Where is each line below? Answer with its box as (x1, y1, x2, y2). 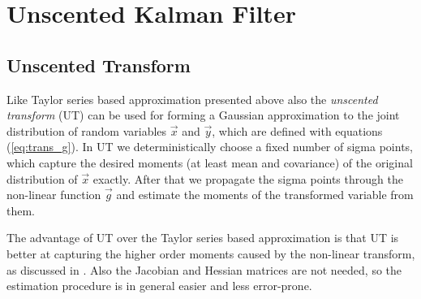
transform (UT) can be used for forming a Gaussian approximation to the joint (6, 106, 400, 123)
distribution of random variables (6, 122, 167, 139)
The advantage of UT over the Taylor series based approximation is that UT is (6, 229, 399, 246)
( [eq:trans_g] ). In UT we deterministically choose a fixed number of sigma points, (6, 138, 414, 155)
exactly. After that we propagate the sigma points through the (92, 170, 403, 187)
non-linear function (6, 186, 101, 203)
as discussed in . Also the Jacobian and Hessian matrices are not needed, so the (6, 261, 402, 278)
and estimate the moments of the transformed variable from (116, 186, 414, 203)
